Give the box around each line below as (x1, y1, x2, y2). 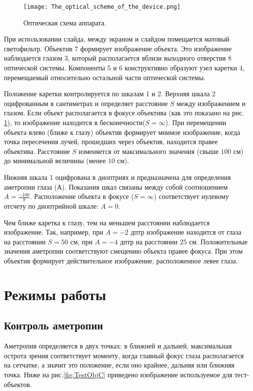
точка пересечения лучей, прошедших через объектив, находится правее (4, 136, 218, 147)
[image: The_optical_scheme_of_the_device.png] (23, 3, 181, 10)
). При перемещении (165, 117, 226, 127)
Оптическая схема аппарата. (23, 17, 106, 27)
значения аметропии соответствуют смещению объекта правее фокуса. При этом (4, 246, 243, 256)
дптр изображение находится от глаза (131, 227, 241, 237)
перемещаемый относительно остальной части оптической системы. (4, 72, 206, 82)
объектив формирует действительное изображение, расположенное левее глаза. (4, 255, 238, 265)
